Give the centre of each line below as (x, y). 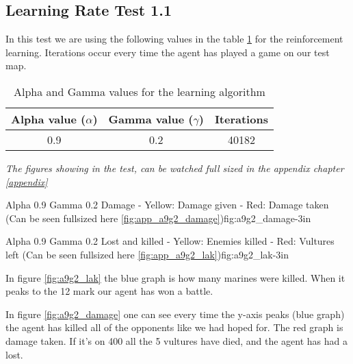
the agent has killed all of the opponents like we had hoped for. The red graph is (174, 327)
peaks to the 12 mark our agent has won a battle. (109, 291)
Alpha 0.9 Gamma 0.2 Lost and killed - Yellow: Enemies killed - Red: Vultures (170, 241)
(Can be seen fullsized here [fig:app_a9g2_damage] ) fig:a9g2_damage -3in (158, 218)
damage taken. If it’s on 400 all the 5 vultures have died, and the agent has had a (176, 340)
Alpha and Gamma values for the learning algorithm (140, 91)
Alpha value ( (49, 119)
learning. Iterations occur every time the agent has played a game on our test (168, 52)
